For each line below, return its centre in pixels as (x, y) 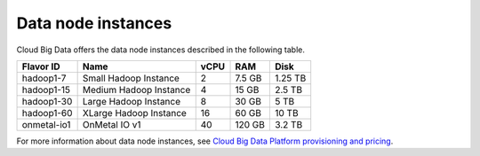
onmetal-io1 (46, 124)
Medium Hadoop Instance (136, 90)
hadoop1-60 (47, 113)
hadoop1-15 (46, 90)
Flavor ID (41, 66)
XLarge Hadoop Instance (134, 113)
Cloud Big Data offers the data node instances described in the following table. (161, 50)
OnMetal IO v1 (112, 124)
